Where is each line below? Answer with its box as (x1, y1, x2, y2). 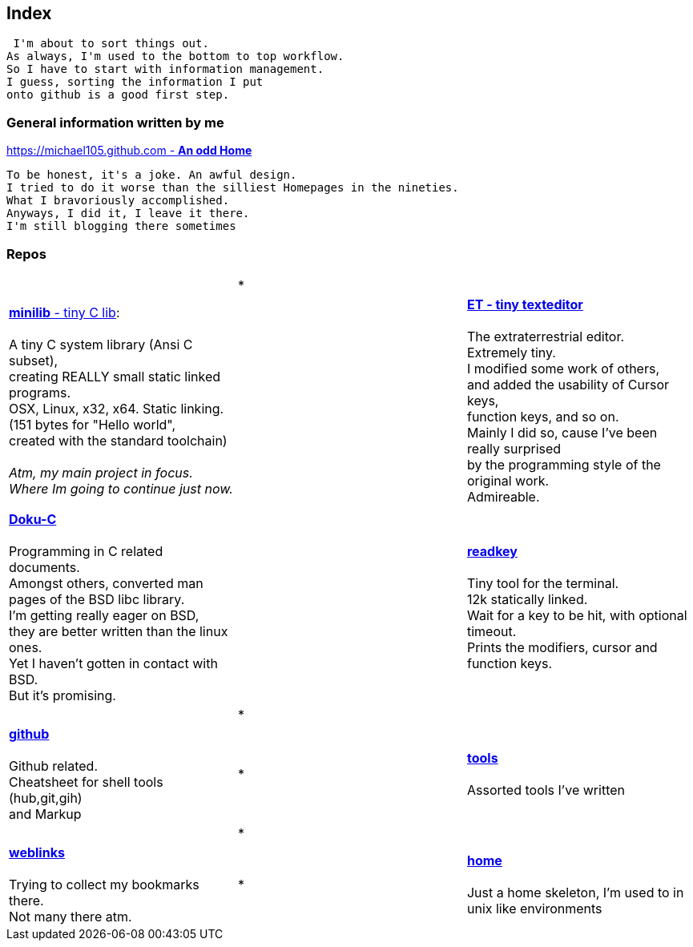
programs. (9, 384, 71, 401)
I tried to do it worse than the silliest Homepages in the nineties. (6, 181, 459, 195)
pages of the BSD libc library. (9, 590, 185, 607)
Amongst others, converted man (9, 574, 203, 591)
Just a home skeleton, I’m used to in (466, 884, 684, 901)
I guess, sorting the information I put (6, 75, 264, 89)
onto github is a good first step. (6, 88, 230, 102)
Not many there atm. (9, 908, 132, 925)
